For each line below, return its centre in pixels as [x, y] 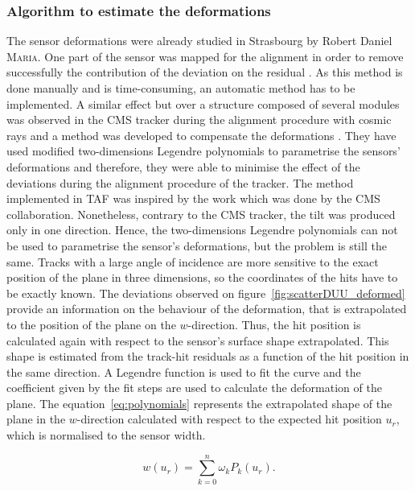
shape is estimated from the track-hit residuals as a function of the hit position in [208, 356]
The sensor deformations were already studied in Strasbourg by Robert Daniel [199, 41]
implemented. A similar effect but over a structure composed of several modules [203, 103]
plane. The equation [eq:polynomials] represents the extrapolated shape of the [199, 403]
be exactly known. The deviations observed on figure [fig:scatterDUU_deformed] [206, 293]
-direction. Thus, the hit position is [274, 324]
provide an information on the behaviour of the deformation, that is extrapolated [207, 309]
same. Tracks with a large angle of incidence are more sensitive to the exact [193, 261]
